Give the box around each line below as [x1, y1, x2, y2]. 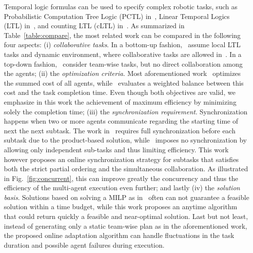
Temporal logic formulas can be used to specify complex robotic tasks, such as [4, 1, 237, 11]
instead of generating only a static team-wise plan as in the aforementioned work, [4, 220, 247, 231]
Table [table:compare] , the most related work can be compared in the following [4, 30, 241, 40]
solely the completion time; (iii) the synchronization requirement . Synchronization [4, 106, 248, 116]
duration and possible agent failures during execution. [4, 239, 165, 250]
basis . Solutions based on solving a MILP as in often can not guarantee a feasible [4, 192, 250, 202]
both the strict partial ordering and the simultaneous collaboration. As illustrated [4, 163, 248, 174]
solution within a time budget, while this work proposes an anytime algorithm [4, 201, 237, 212]
